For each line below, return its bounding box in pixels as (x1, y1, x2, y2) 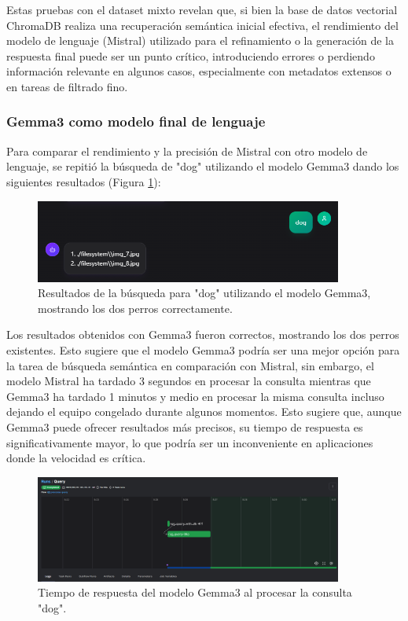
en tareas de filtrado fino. (6, 78, 128, 94)
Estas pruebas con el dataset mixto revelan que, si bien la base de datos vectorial (6, 2, 398, 17)
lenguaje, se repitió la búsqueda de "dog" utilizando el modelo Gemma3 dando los (6, 158, 399, 175)
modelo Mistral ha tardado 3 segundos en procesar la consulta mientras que (6, 373, 371, 389)
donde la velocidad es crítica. (6, 450, 146, 466)
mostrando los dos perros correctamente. (38, 299, 233, 316)
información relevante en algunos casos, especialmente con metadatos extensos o (6, 63, 391, 79)
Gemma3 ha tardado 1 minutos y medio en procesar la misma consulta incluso (6, 388, 384, 404)
